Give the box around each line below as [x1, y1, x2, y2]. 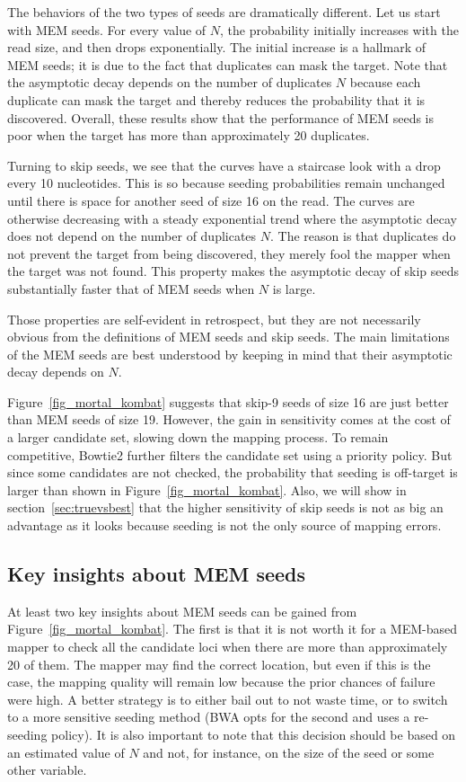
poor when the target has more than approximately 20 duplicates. [7, 126, 370, 145]
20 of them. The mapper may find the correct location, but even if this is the [7, 654, 431, 673]
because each [349, 73, 421, 92]
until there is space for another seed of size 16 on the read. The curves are [7, 191, 415, 209]
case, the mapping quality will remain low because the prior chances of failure [7, 672, 435, 691]
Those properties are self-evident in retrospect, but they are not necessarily [7, 309, 421, 328]
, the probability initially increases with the [220, 20, 459, 39]
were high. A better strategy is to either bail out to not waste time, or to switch [7, 689, 448, 708]
